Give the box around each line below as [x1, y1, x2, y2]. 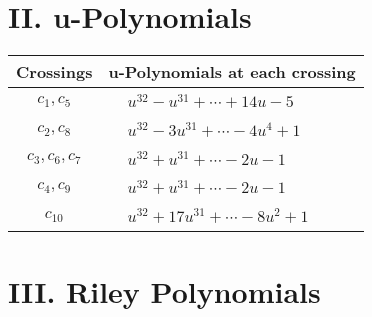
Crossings [16, 60, 93, 84]
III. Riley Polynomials [8, 270, 321, 311]
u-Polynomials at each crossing [108, 60, 356, 84]
